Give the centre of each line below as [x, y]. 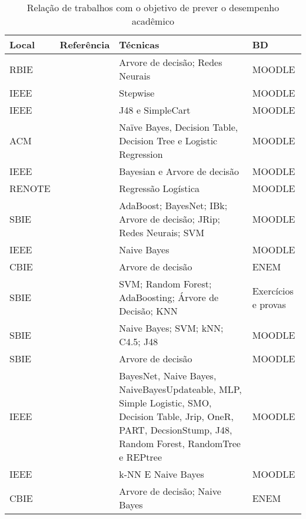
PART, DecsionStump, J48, [176, 430]
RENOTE [30, 188]
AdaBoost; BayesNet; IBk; [173, 205]
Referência [85, 44]
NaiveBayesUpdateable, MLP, [180, 389]
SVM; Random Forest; [165, 284]
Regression [141, 154]
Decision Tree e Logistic [168, 141]
